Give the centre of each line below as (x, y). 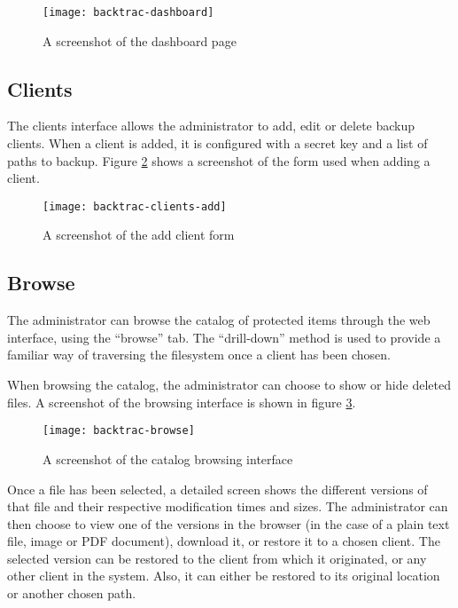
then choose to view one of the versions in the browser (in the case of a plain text (229, 523)
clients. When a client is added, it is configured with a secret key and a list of (217, 143)
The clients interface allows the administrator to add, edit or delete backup (211, 126)
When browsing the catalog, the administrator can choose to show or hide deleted (229, 385)
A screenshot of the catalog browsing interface (168, 458)
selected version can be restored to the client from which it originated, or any (217, 558)
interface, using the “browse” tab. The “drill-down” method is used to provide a (224, 337)
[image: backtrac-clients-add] (135, 206)
